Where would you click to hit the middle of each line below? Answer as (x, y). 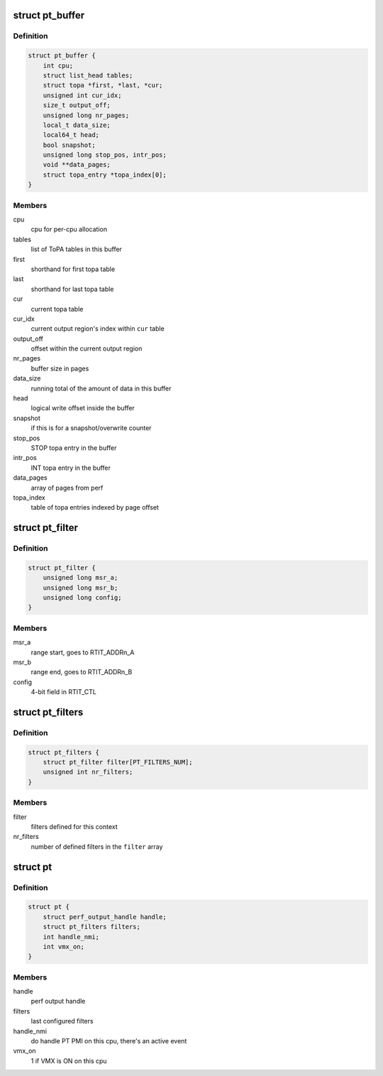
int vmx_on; (64, 946)
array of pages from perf (67, 488)
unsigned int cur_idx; (82, 95)
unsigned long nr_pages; (86, 115)
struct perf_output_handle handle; (105, 917)
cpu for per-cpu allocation (69, 229)
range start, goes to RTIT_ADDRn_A (83, 652)
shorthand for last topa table (72, 289)
